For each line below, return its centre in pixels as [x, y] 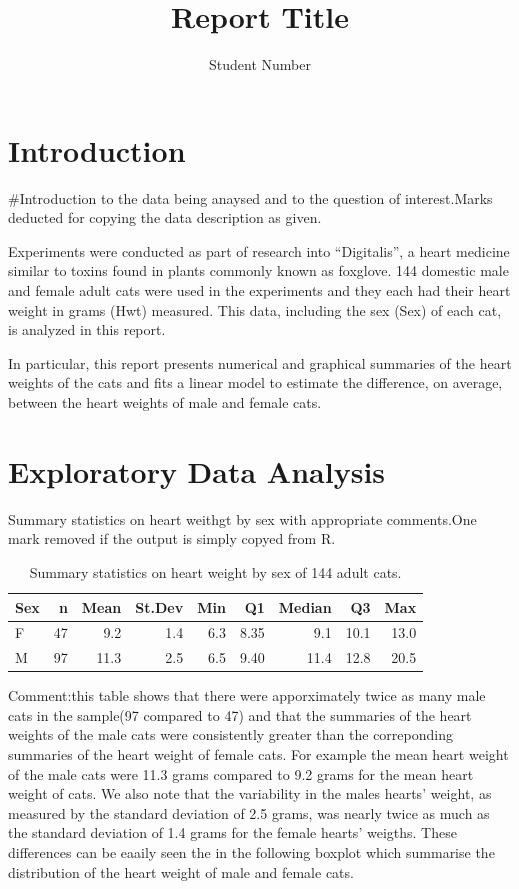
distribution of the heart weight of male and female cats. [181, 871]
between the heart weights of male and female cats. [165, 402]
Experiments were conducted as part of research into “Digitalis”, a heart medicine [259, 250]
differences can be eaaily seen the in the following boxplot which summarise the [251, 852]
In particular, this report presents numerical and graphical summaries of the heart [260, 362]
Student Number [260, 64]
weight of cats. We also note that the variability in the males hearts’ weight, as [250, 793]
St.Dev [159, 606]
